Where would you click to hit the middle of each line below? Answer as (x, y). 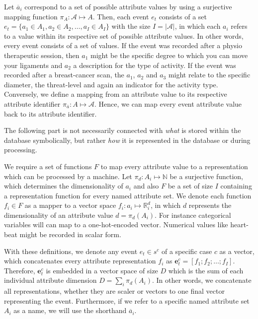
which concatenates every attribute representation (80, 261)
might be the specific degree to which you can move (169, 55)
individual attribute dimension (50, 280)
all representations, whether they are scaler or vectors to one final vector (114, 291)
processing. (21, 150)
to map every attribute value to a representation (174, 166)
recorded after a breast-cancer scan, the (64, 75)
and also (146, 186)
